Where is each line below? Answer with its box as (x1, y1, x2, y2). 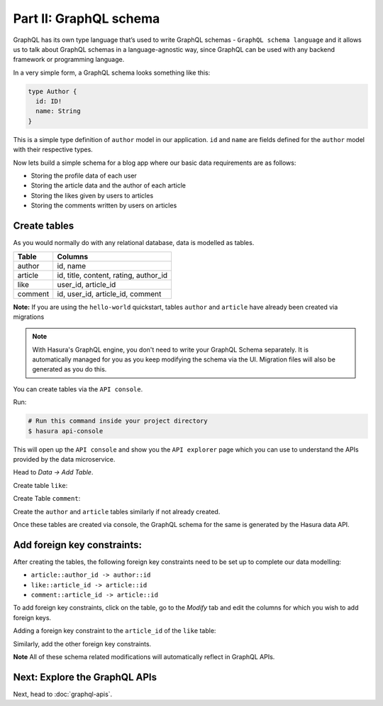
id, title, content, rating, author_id (57, 270, 168, 280)
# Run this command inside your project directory (28, 417, 209, 425)
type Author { (28, 87, 77, 95)
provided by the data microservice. (13, 455, 116, 463)
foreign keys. (13, 613, 52, 621)
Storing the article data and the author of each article (30, 181, 187, 190)
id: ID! (35, 97, 62, 106)
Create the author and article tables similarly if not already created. (13, 507, 221, 516)
